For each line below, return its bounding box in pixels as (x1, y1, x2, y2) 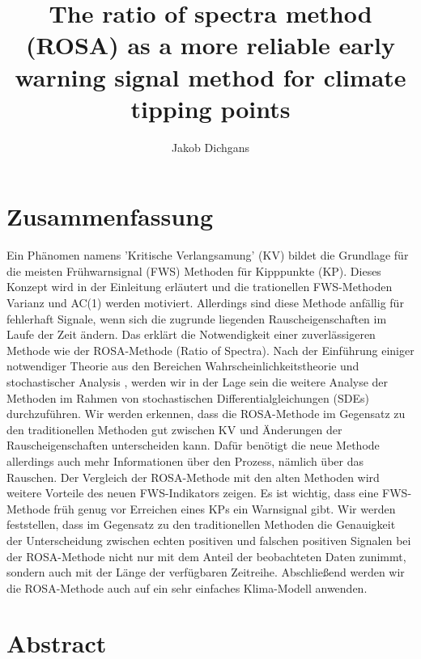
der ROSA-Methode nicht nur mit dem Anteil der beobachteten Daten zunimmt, (6, 547, 406, 564)
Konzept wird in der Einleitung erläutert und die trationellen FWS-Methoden (6, 278, 393, 295)
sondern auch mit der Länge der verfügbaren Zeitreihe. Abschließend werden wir (6, 564, 405, 581)
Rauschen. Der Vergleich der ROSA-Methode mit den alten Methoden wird (6, 468, 380, 485)
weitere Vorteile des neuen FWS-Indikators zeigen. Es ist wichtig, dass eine (6, 484, 379, 501)
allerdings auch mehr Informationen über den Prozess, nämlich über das (6, 452, 364, 469)
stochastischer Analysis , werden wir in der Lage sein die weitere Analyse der (6, 373, 389, 390)
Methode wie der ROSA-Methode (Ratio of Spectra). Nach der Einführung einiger (6, 341, 415, 358)
